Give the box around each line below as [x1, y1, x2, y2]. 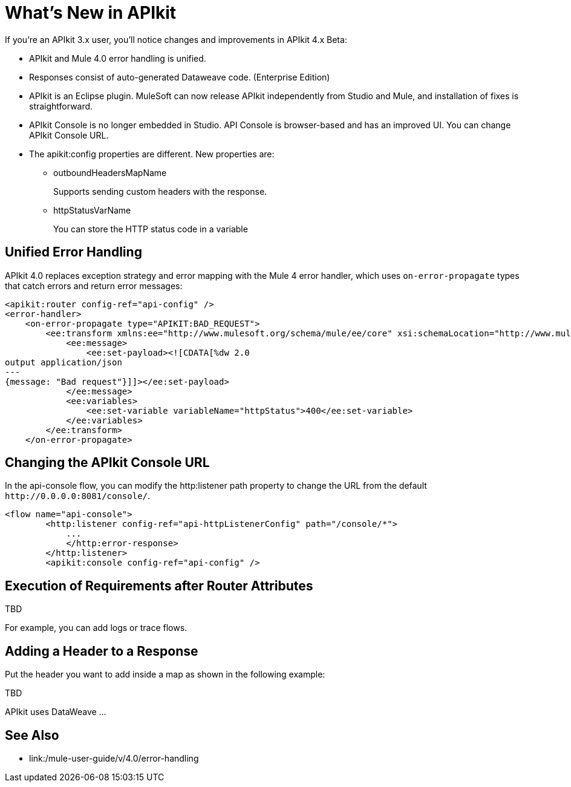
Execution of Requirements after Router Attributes [5, 578, 313, 593]
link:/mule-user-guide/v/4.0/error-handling [29, 753, 199, 763]
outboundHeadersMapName [53, 167, 167, 178]
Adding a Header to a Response [5, 643, 198, 659]
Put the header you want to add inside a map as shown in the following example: [5, 669, 325, 680]
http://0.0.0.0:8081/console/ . [5, 491, 151, 501]
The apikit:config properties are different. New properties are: [29, 148, 275, 159]
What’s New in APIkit [5, 2, 177, 23]
